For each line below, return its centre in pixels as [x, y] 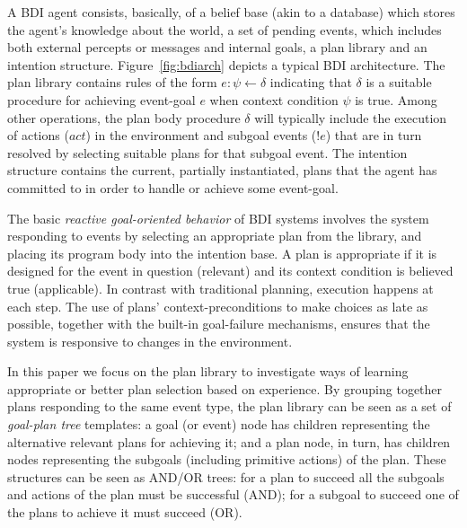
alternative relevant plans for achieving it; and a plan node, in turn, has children [229, 441]
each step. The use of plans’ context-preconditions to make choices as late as [218, 306]
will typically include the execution [351, 117]
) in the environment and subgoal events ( [201, 135]
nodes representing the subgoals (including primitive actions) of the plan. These [227, 459]
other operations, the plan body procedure [124, 117]
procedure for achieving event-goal [101, 99]
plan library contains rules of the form [112, 82]
